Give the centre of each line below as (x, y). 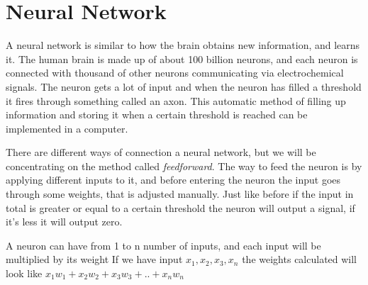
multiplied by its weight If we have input (94, 259)
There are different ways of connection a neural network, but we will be (161, 152)
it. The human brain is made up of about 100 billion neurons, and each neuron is (182, 58)
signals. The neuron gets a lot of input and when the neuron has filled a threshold (184, 86)
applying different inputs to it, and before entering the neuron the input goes (173, 180)
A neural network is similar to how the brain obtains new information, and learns (183, 45)
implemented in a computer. (67, 128)
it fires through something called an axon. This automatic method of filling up (176, 100)
